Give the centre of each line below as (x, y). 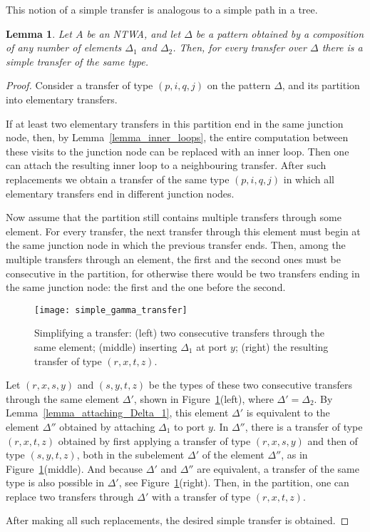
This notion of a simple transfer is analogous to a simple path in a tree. (162, 9)
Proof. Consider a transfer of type (79, 85)
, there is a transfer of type (304, 426)
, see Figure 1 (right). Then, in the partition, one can (234, 482)
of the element (233, 455)
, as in (294, 455)
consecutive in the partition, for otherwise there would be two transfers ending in (183, 273)
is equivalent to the (288, 413)
